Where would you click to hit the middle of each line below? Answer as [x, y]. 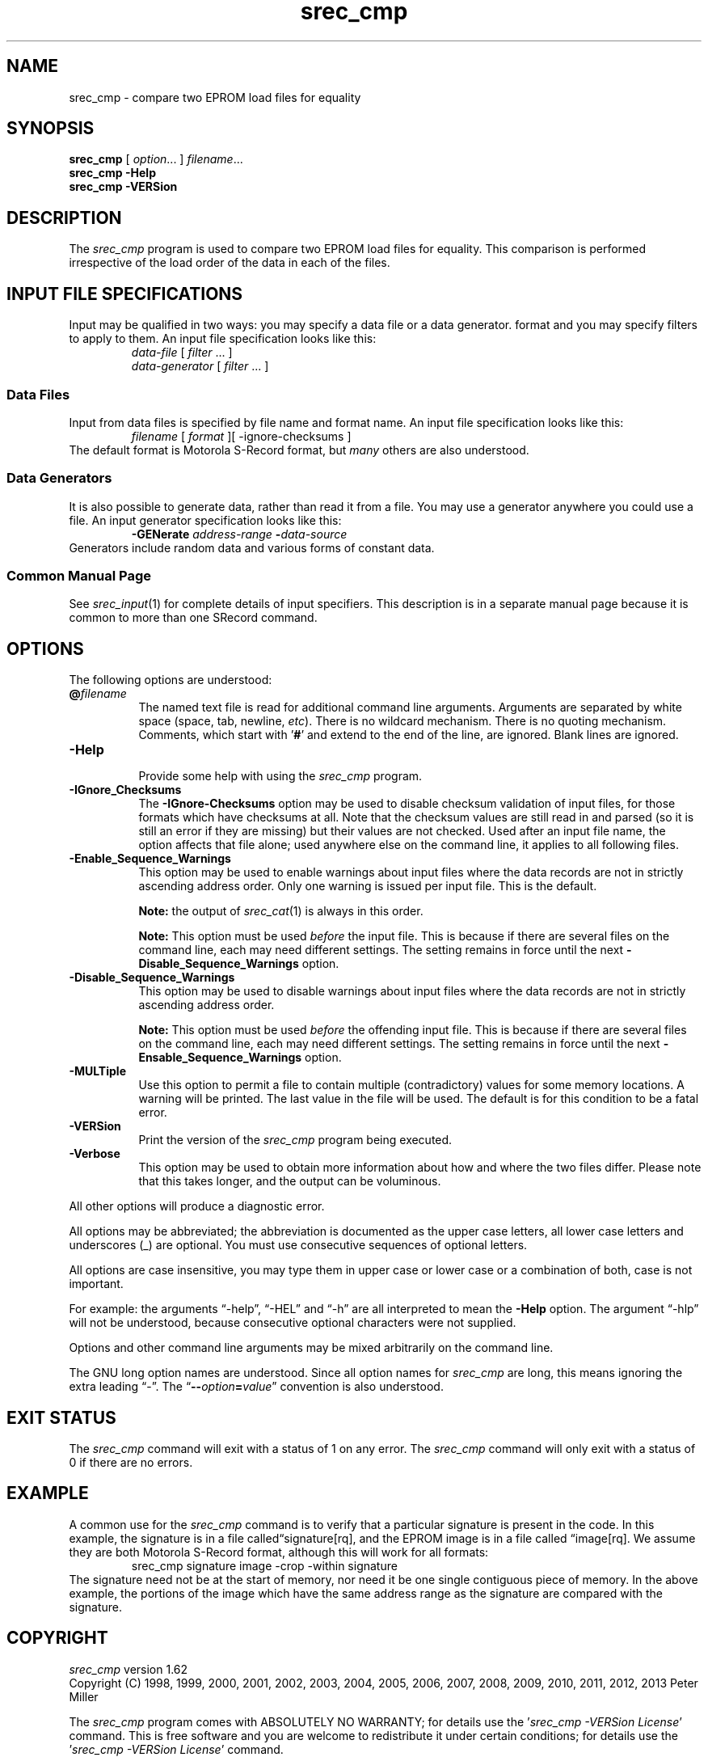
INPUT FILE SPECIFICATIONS [125, 294]
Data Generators [59, 478]
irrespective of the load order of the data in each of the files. [230, 263]
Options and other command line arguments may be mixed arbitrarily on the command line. [311, 1348]
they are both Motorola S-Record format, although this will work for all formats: [279, 1552]
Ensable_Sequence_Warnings [220, 1058]
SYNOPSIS [51, 129]
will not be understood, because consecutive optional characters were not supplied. [293, 1323]
